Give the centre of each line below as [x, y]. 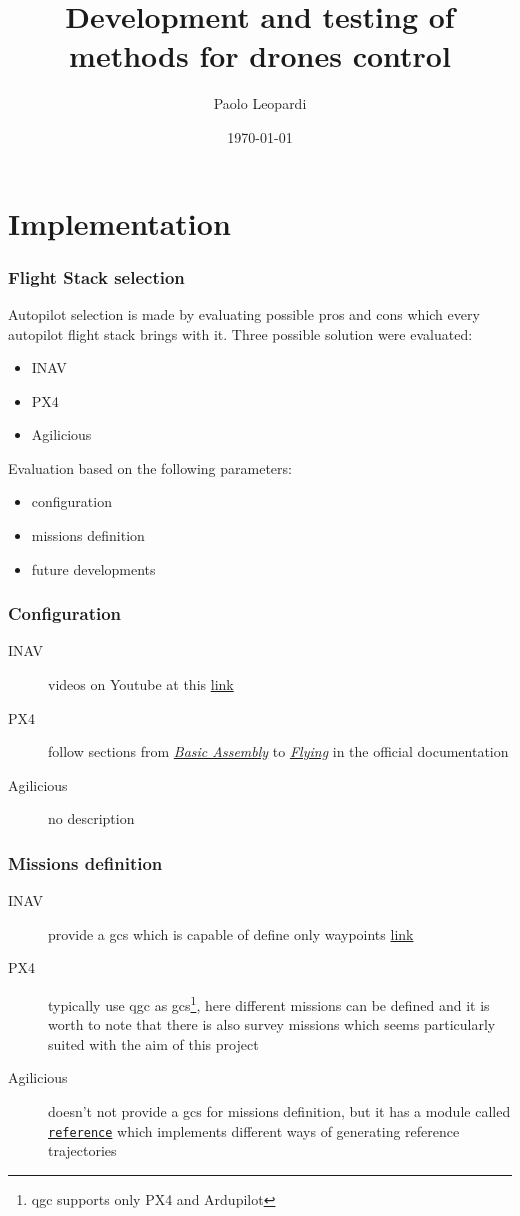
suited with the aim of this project [153, 1043]
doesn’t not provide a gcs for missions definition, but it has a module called [279, 1111]
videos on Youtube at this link [141, 684]
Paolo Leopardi [260, 103]
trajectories [82, 1150]
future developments [93, 568]
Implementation [119, 222]
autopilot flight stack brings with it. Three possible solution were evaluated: [240, 333]
